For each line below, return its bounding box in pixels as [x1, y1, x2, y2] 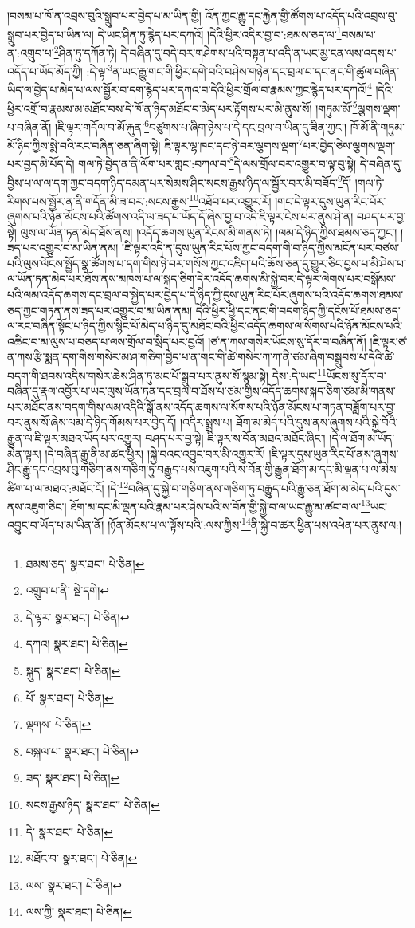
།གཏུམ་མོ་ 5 [315, 97, 358, 116]
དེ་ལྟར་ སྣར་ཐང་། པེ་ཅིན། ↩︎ [25, 608, 130, 625]
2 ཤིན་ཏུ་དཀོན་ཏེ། [53, 41, 117, 61]
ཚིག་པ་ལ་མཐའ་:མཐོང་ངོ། [7, 479, 104, 496]
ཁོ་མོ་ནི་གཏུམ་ [350, 118, 405, 135]
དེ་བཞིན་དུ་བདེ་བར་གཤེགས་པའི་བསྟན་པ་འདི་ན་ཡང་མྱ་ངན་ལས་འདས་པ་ [120, 44, 397, 61]
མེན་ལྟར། [7, 445, 41, 462]
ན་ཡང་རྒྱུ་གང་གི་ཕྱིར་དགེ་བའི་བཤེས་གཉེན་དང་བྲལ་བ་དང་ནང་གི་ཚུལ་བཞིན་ [112, 62, 400, 79]
